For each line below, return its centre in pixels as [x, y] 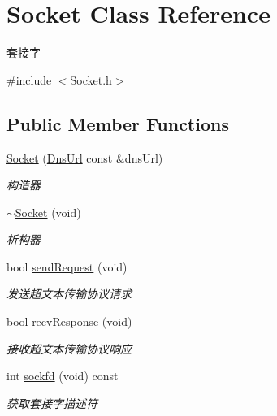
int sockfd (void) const [63, 376]
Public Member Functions [118, 123]
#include [29, 79]
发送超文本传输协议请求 [69, 294]
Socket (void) [48, 212]
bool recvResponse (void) [69, 321]
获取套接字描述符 [52, 403]
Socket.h [91, 79]
